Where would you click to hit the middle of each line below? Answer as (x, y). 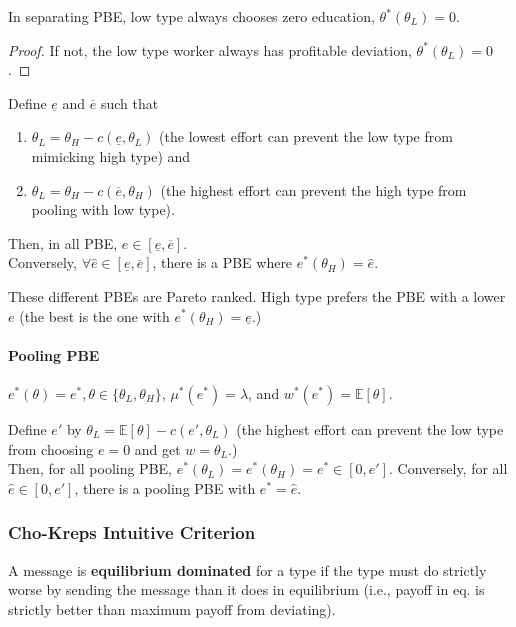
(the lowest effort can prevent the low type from (306, 136)
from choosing (51, 448)
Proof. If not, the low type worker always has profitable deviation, (210, 49)
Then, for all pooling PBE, (90, 468)
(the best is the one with (94, 315)
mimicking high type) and (111, 155)
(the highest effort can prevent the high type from (313, 189)
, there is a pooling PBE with (165, 487)
